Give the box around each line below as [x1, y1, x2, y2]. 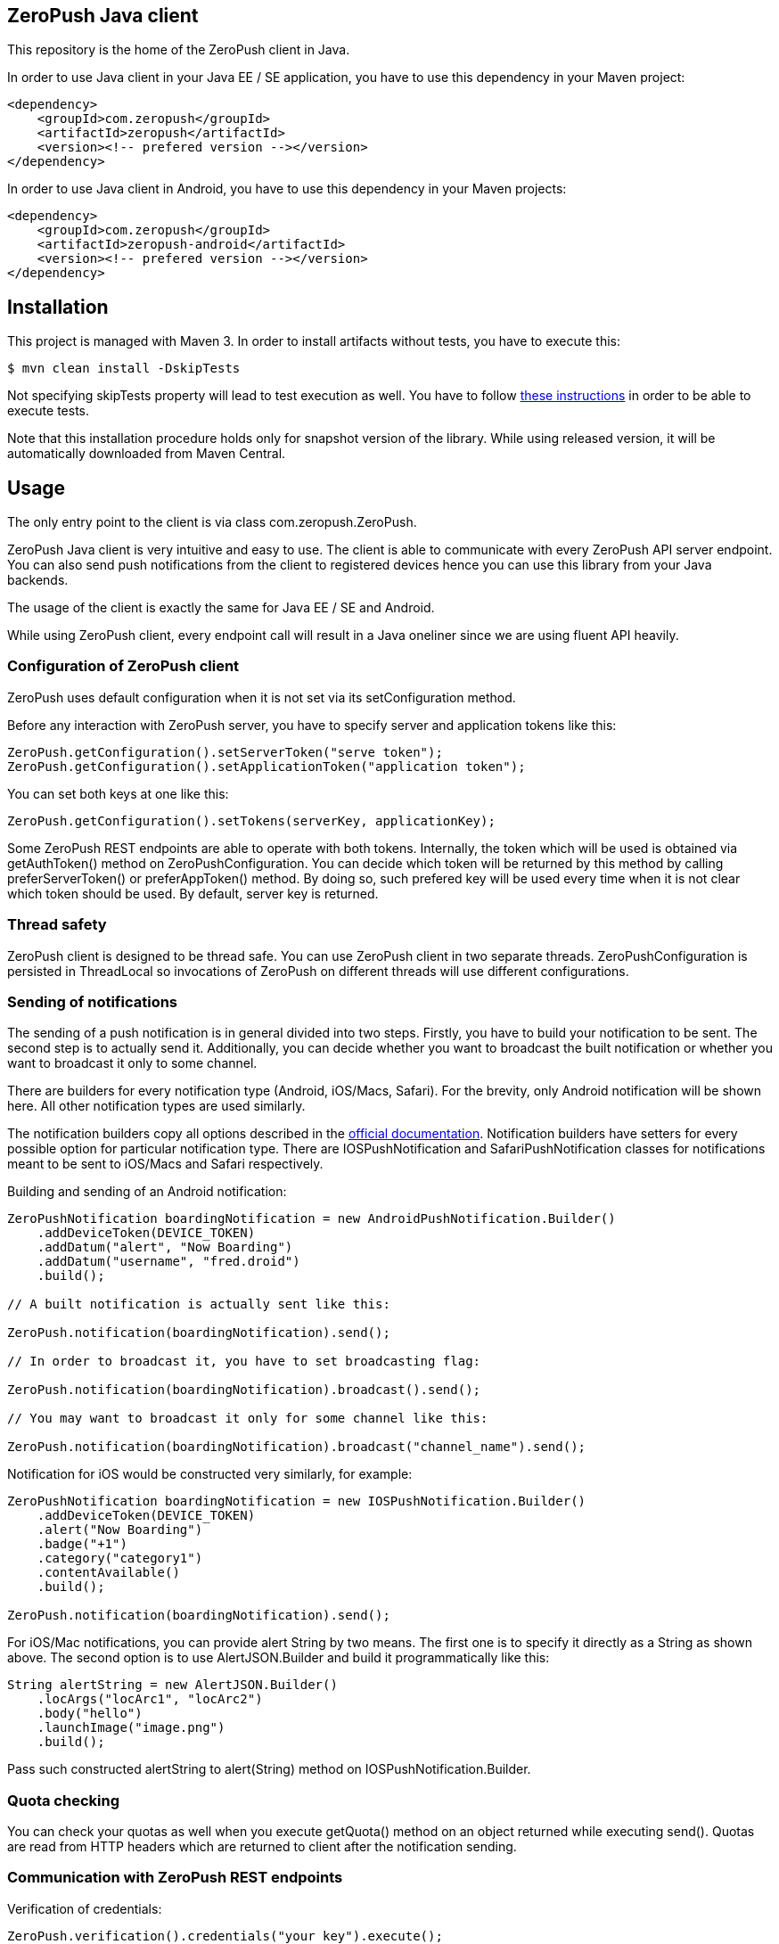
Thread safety [7, 915, 107, 934]
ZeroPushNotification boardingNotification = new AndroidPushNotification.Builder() [7, 1211, 616, 1226]
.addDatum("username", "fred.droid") [37, 1254, 300, 1269]
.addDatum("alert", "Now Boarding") [37, 1240, 293, 1255]
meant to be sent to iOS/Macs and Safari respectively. [7, 1156, 324, 1172]
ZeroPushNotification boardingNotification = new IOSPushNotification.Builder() [7, 1494, 586, 1509]
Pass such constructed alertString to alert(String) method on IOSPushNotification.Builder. [7, 1761, 531, 1777]
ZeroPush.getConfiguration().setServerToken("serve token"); [7, 744, 443, 759]
